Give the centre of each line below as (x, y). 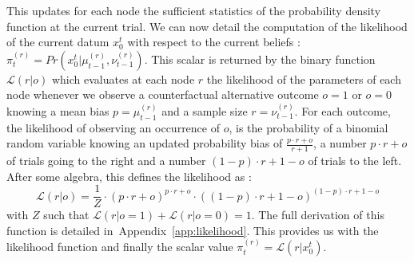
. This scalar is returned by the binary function (260, 59)
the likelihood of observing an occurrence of (113, 127)
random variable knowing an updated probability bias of (145, 143)
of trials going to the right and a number (106, 160)
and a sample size (205, 110)
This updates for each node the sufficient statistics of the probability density (194, 10)
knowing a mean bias (58, 110)
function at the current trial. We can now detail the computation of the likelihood (207, 26)
